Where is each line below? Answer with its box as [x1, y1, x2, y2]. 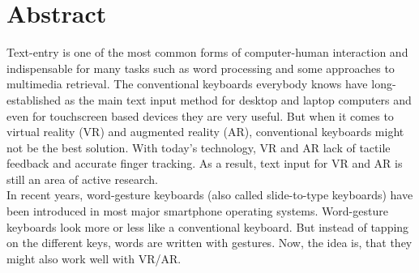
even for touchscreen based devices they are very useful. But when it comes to [6, 107, 394, 124]
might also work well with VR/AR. [6, 250, 182, 267]
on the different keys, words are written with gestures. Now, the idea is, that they [6, 234, 413, 251]
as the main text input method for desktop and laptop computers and [64, 91, 412, 108]
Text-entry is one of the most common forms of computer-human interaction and [6, 44, 408, 61]
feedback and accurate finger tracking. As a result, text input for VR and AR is [6, 155, 403, 172]
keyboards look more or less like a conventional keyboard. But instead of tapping [6, 218, 409, 235]
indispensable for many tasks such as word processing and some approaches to [6, 59, 395, 76]
